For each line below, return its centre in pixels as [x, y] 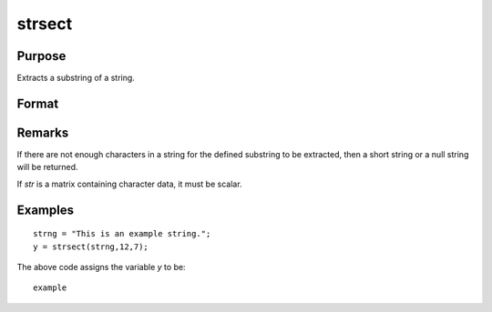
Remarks [43, 132]
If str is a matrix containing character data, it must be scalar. [129, 184]
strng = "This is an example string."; [122, 234]
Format [38, 103]
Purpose [41, 56]
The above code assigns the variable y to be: [101, 267]
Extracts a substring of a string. [76, 78]
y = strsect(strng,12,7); [91, 247]
